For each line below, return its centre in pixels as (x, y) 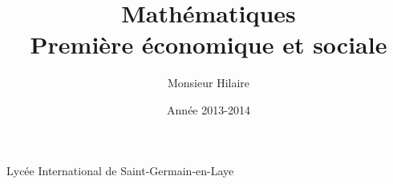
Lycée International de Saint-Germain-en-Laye (120, 170)
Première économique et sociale (209, 44)
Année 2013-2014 (209, 109)
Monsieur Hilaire (209, 83)
